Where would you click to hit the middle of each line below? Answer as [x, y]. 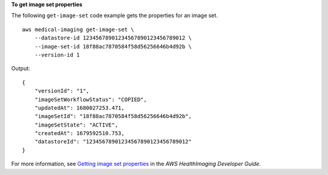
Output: [21, 68]
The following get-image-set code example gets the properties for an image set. [114, 16]
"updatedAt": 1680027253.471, [79, 108]
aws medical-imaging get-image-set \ [78, 29]
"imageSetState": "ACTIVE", [76, 125]
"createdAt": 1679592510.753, [79, 134]
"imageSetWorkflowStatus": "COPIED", [91, 99]
